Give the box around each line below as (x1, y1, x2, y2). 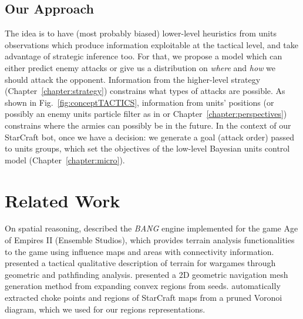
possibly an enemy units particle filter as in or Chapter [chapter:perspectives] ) (5, 108, 287, 120)
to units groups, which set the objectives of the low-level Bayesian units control (5, 142, 290, 155)
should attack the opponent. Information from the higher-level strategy (5, 73, 261, 85)
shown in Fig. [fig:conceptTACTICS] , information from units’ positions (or (5, 96, 274, 108)
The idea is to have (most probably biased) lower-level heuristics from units (5, 27, 277, 39)
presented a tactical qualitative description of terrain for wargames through (5, 257, 276, 269)
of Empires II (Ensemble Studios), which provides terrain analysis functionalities (5, 234, 295, 246)
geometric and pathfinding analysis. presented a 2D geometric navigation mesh (5, 268, 288, 280)
